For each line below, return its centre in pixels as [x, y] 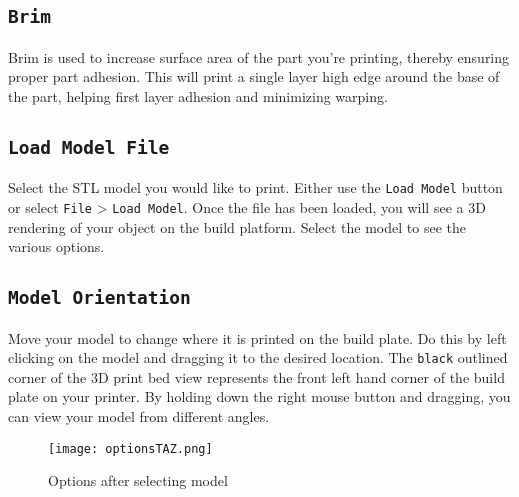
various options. [56, 246]
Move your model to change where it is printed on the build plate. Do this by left [257, 337]
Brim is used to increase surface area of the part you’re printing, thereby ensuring [259, 56]
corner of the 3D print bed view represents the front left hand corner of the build [256, 376]
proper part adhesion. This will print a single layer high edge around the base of [254, 76]
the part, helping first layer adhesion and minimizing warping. [198, 95]
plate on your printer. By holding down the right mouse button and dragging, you [259, 396]
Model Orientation [99, 298]
